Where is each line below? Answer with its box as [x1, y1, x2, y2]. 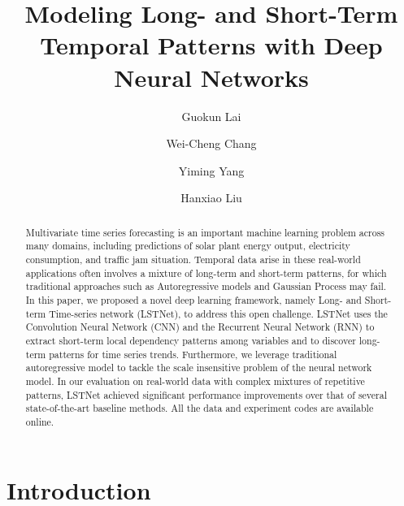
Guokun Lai [181, 107, 241, 124]
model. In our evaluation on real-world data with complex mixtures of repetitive [25, 374, 365, 387]
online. [25, 414, 54, 428]
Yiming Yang [178, 162, 245, 179]
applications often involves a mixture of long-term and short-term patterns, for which [25, 266, 387, 279]
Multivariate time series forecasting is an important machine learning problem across [25, 225, 385, 239]
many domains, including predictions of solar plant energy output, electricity [25, 239, 350, 253]
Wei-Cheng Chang [166, 135, 257, 152]
